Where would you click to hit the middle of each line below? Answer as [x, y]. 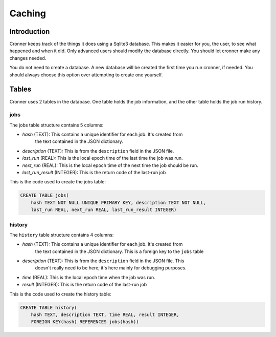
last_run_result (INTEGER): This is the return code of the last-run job [94, 173]
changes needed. [28, 58]
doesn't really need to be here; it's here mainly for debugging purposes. [111, 268]
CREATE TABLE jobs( [44, 195]
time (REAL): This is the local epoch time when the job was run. [89, 277]
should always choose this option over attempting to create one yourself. [86, 75]
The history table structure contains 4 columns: [62, 235]
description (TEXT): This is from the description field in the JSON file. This [103, 261]
